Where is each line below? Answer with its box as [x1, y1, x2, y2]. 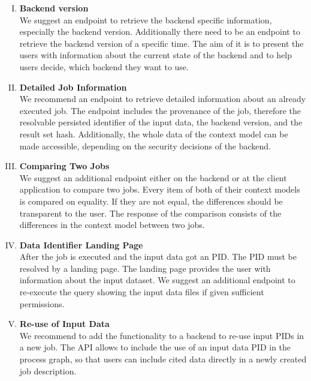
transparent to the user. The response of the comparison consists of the [19, 206, 282, 219]
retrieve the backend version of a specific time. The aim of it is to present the [19, 37, 304, 49]
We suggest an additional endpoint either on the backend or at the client [19, 171, 287, 184]
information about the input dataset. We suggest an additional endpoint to [19, 274, 295, 286]
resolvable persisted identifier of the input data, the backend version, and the [19, 116, 303, 128]
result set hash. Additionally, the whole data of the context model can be [19, 127, 288, 140]
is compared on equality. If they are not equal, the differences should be [19, 194, 283, 207]
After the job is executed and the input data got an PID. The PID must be [19, 250, 297, 263]
